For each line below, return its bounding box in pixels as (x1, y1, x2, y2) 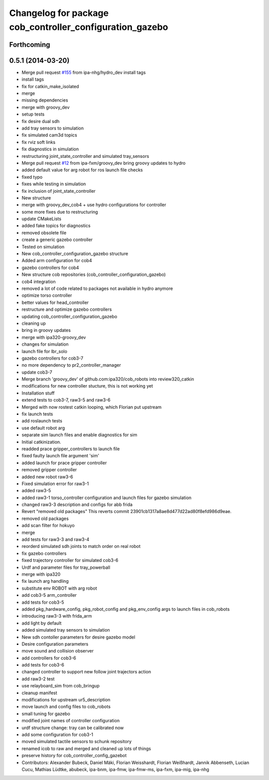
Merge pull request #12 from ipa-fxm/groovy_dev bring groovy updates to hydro (21, 160, 186, 166)
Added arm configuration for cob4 (21, 258, 92, 263)
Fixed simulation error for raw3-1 (21, 481, 89, 487)
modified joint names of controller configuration (21, 718, 120, 724)
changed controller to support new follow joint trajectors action (21, 669, 151, 675)
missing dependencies (21, 97, 68, 103)
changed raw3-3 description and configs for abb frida (21, 502, 133, 508)
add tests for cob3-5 (21, 599, 64, 605)
